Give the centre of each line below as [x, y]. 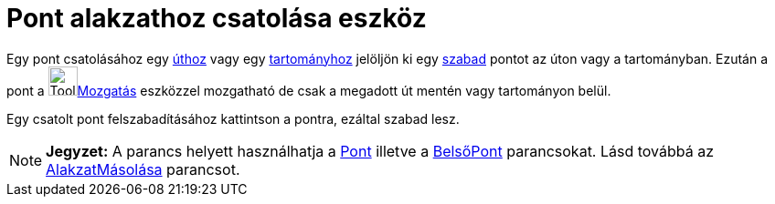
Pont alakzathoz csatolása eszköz [217, 18]
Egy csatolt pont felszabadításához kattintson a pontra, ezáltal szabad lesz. [233, 118]
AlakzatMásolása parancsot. [143, 169]
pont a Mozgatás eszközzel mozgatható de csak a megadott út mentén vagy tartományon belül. [309, 90]
